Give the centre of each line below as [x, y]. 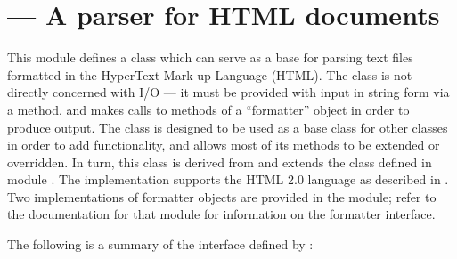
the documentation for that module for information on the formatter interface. [221, 214]
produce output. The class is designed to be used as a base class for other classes [228, 127]
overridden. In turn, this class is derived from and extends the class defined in [220, 162]
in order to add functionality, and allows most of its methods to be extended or [224, 145]
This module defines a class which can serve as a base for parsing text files [210, 57]
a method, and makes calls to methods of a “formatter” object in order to [208, 109]
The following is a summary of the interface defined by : [160, 244]
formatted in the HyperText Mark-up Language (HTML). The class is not [210, 74]
